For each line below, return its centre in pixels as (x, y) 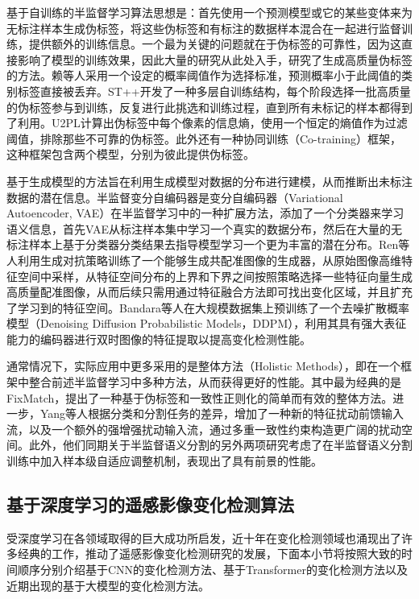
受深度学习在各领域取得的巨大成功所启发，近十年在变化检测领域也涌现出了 (204, 537)
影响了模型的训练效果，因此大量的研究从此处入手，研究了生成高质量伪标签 (215, 59)
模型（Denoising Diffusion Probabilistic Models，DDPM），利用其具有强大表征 (207, 323)
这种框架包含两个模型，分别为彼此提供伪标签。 (131, 154)
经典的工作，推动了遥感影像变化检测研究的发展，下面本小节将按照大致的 (209, 554)
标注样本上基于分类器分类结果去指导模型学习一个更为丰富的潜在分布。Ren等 (208, 244)
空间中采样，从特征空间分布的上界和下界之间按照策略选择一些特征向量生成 (215, 276)
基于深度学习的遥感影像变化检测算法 (150, 504)
